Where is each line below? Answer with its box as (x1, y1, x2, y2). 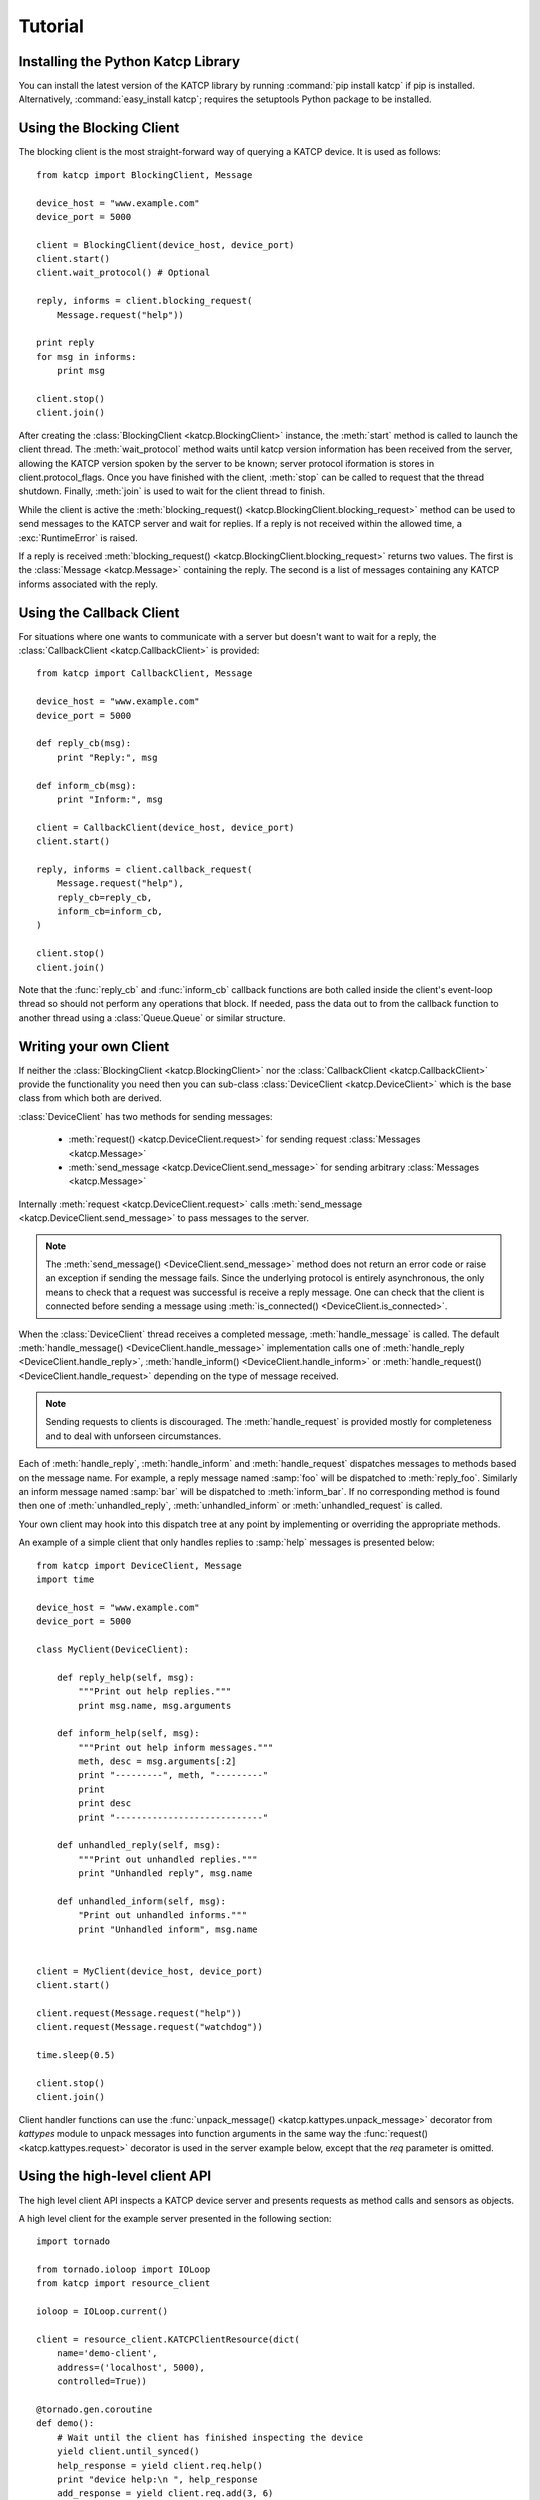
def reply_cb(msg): (36, 738, 132, 749)
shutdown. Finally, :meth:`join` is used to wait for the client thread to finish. (18, 485, 325, 497)
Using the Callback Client (18, 604, 180, 621)
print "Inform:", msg (56, 793, 164, 805)
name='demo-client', (56, 2348, 158, 2359)
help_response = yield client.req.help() (56, 2460, 264, 2471)
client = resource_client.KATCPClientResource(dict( (36, 2334, 300, 2345)
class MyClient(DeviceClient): (36, 1643, 190, 1655)
